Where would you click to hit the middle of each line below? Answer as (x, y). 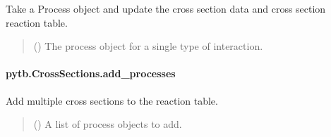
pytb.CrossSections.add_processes (91, 73)
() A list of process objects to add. (108, 124)
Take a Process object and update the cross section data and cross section (166, 8)
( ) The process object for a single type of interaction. (148, 46)
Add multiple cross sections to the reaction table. (112, 100)
